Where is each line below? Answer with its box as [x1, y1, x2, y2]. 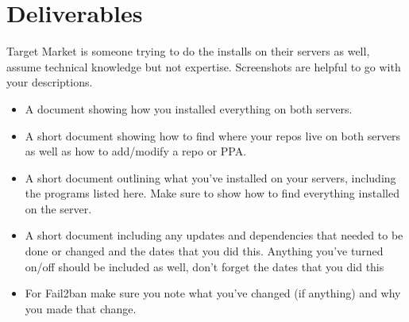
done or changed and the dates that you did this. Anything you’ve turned [25, 243, 384, 259]
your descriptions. [6, 74, 93, 90]
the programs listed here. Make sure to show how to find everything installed [25, 185, 399, 201]
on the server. [25, 200, 92, 217]
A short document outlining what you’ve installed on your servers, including [25, 169, 396, 186]
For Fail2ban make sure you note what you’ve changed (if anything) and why [25, 285, 401, 301]
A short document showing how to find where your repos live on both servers [25, 127, 401, 144]
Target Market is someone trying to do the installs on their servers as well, [6, 43, 370, 59]
